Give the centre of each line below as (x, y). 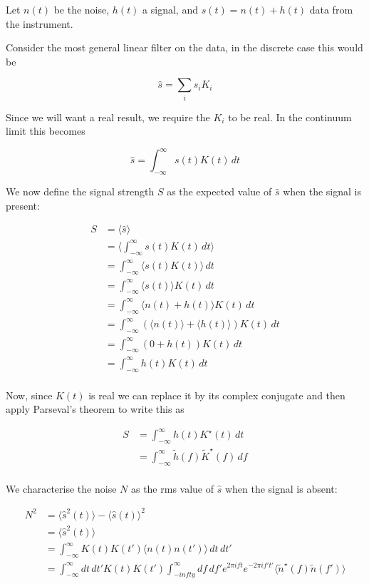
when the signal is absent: (281, 488)
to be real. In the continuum (290, 117)
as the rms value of (172, 488)
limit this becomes (46, 131)
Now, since (29, 395)
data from (331, 9)
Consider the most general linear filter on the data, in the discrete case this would (184, 47)
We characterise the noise (61, 488)
